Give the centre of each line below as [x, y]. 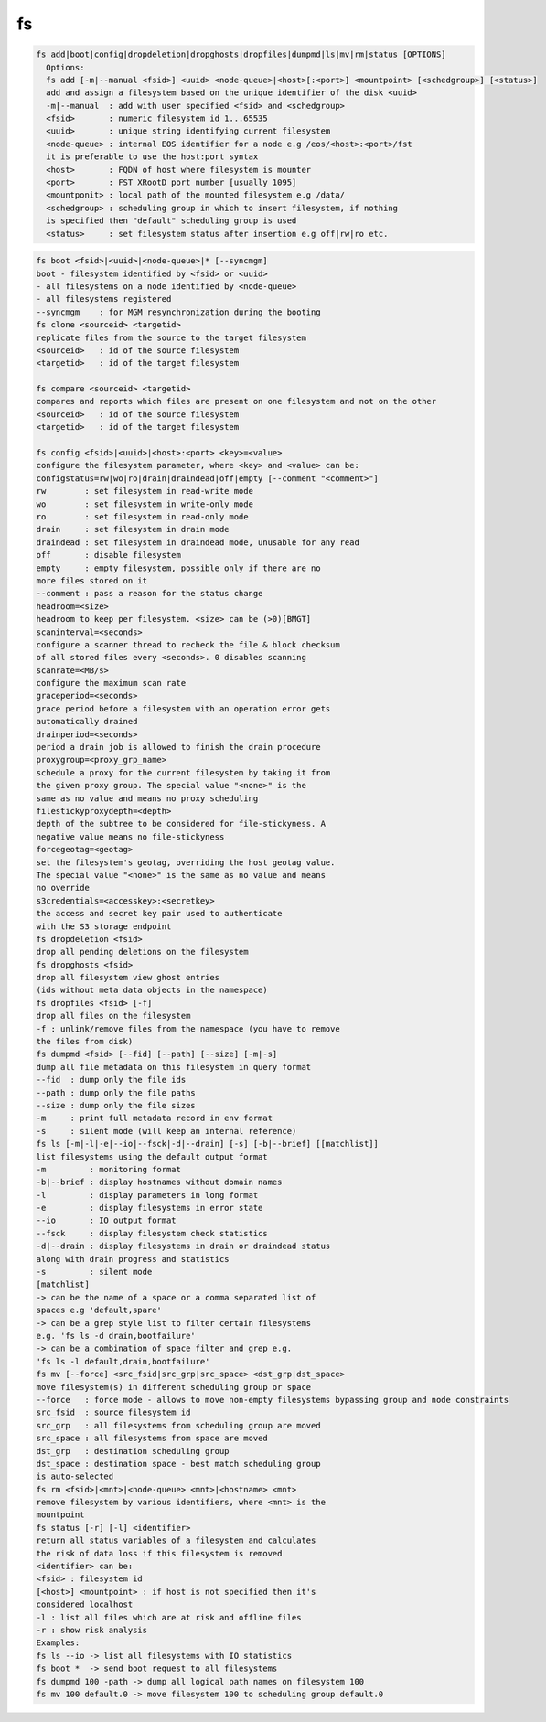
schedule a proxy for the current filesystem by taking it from [183, 772]
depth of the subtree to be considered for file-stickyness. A [181, 824]
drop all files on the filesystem [113, 1016]
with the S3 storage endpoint [104, 926]
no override [63, 888]
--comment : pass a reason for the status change [150, 594]
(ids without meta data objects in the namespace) [152, 990]
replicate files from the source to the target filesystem [171, 337]
